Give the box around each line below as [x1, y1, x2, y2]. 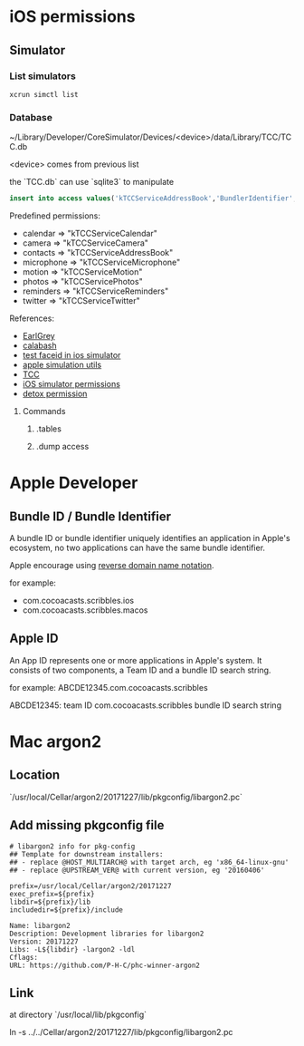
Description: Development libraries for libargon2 [9, 929, 204, 938]
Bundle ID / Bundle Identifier [9, 508, 172, 524]
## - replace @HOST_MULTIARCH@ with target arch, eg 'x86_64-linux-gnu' [9, 857, 290, 867]
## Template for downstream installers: [9, 849, 165, 858]
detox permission [22, 388, 88, 400]
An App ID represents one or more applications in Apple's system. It [9, 654, 262, 665]
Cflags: [9, 953, 39, 962]
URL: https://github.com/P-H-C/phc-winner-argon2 [9, 961, 201, 970]
